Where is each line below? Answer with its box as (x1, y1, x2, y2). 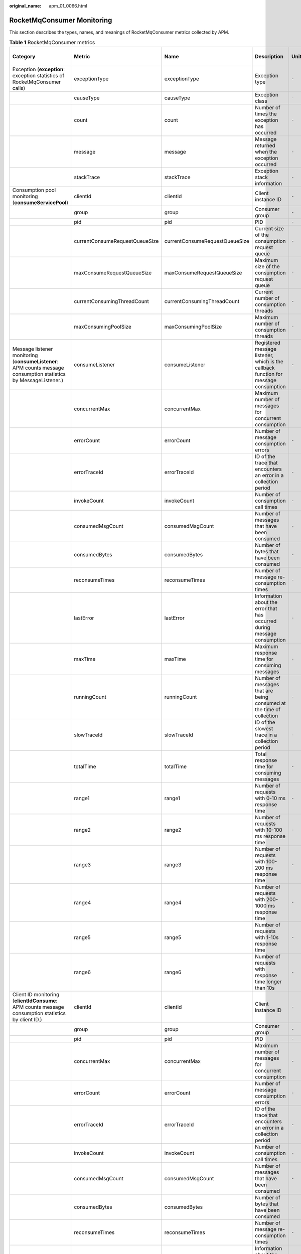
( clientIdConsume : (12, 997, 58, 1004)
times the (255, 110, 277, 117)
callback (255, 364, 275, 371)
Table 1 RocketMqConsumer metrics (9, 39, 95, 46)
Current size (255, 225, 284, 232)
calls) (12, 84, 26, 91)
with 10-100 (255, 826, 283, 833)
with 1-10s (255, 933, 279, 941)
